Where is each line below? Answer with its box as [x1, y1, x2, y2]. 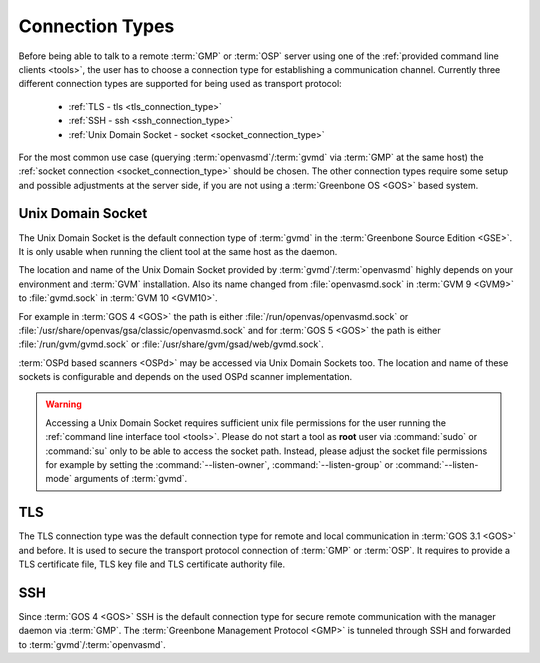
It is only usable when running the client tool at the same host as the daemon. [18, 245, 338, 257]
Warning [45, 398, 82, 410]
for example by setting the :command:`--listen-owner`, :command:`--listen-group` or [45, 459, 394, 471]
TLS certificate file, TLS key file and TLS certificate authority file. [18, 558, 285, 570]
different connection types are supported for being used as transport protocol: [18, 78, 342, 90]
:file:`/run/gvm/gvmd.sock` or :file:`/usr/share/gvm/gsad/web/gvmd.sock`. [18, 338, 324, 350]
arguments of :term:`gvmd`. [73, 473, 188, 485]
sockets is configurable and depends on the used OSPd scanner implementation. [18, 371, 353, 383]
